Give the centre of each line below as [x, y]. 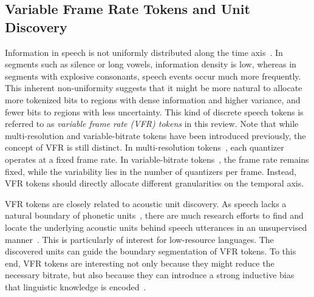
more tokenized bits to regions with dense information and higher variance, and [153, 99]
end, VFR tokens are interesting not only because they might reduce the [140, 263]
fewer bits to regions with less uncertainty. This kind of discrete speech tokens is [154, 111]
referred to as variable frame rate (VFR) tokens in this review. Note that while [152, 124]
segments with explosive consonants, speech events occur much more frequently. [153, 76]
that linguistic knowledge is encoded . [76, 286]
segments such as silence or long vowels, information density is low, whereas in [151, 64]
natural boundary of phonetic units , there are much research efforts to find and [154, 215]
